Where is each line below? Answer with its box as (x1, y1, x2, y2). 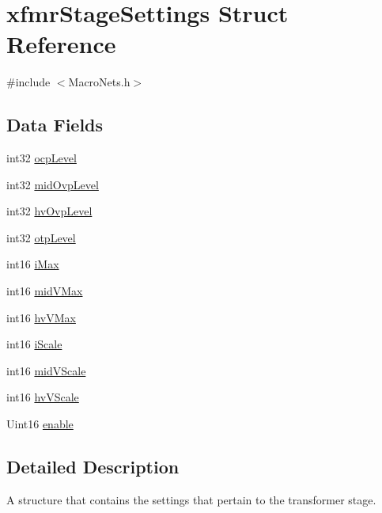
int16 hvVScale (6, 389, 79, 405)
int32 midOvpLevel (6, 176, 99, 192)
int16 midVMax (6, 283, 83, 299)
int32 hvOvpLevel (6, 203, 93, 219)
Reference (6, 28, 116, 60)
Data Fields (6, 112, 104, 137)
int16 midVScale (6, 362, 86, 378)
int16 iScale (6, 336, 62, 352)
